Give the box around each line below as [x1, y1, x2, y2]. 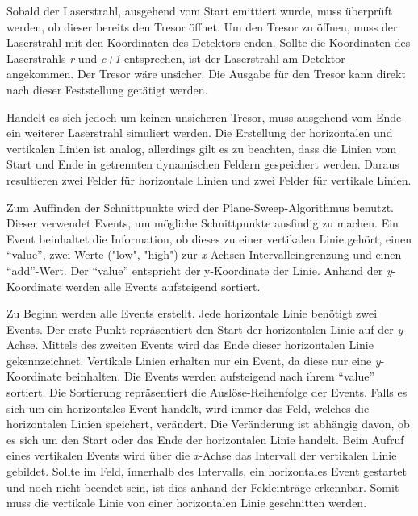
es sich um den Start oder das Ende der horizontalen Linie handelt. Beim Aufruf [6, 431, 404, 447]
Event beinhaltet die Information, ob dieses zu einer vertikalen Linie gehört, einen [6, 230, 412, 247]
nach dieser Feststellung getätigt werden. [6, 81, 208, 98]
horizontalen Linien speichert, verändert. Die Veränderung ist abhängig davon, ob [6, 415, 410, 432]
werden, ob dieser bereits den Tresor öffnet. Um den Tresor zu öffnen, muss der [6, 18, 398, 35]
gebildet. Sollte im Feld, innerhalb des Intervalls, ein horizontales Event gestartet [6, 463, 407, 480]
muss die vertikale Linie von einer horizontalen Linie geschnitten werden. [6, 494, 367, 511]
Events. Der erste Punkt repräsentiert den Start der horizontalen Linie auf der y [6, 320, 403, 337]
